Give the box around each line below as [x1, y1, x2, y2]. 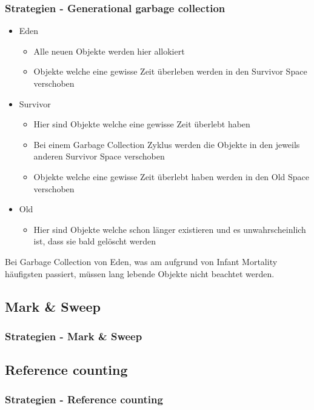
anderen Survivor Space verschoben [33, 150, 165, 163]
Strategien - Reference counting [5, 392, 163, 407]
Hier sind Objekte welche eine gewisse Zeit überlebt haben [33, 118, 250, 130]
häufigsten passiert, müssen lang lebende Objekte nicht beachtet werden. [5, 267, 275, 280]
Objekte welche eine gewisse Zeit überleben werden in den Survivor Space [33, 65, 307, 78]
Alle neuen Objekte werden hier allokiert [33, 44, 185, 57]
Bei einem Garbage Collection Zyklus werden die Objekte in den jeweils [33, 138, 300, 150]
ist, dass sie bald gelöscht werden [33, 235, 156, 247]
